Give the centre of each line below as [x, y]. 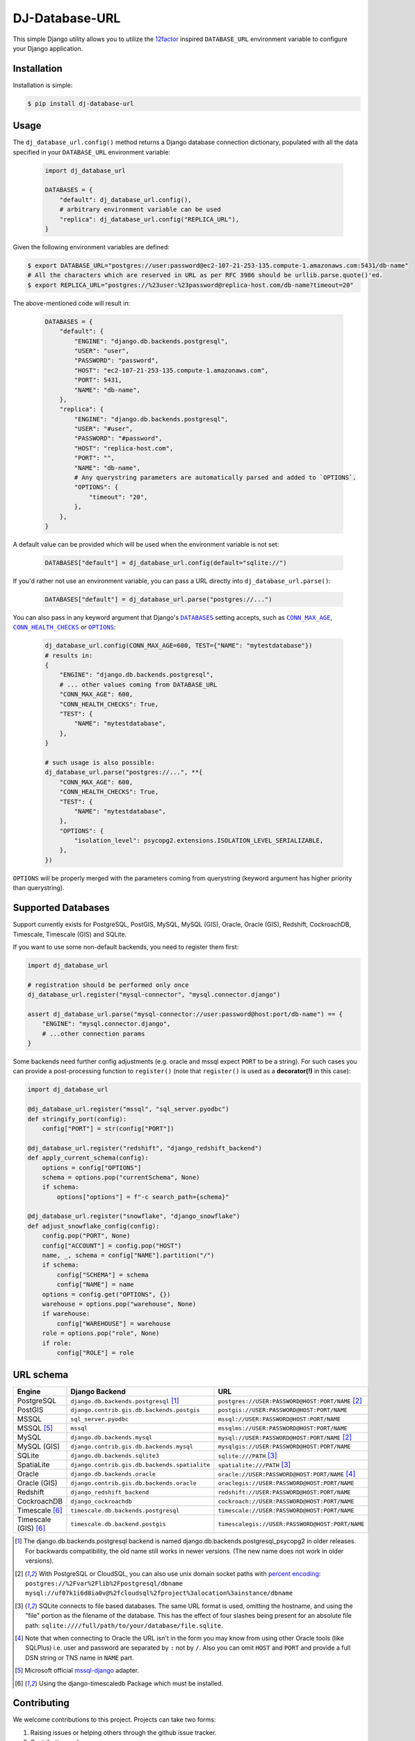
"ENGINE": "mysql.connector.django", [106, 1024]
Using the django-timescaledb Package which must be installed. [131, 1683]
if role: [57, 1343]
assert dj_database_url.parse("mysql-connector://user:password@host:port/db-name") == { [185, 1014]
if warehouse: [66, 1314]
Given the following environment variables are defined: [91, 247]
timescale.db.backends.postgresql [125, 1510]
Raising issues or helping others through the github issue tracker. [123, 1732]
